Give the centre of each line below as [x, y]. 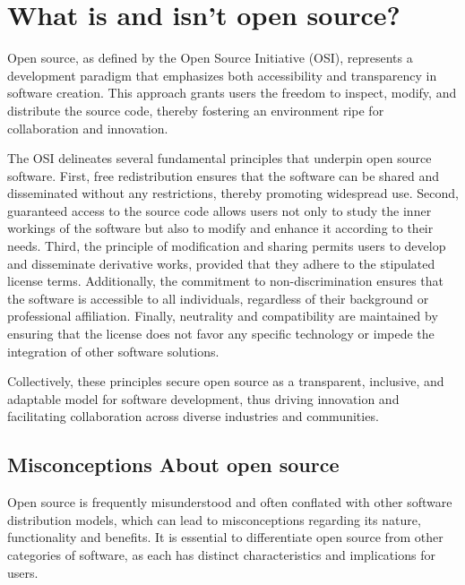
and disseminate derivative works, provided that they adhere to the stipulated [221, 263]
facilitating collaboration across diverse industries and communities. [193, 416]
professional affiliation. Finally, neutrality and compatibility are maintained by [223, 316]
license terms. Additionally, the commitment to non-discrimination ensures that [226, 281]
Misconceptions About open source [173, 465]
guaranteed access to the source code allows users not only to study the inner [220, 210]
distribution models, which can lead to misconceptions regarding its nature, [214, 519]
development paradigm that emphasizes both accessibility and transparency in [222, 75]
